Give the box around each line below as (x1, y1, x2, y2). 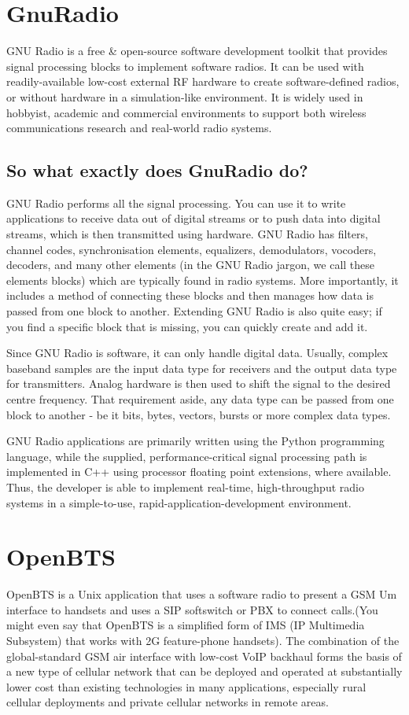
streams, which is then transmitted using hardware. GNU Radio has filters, (6, 226, 368, 242)
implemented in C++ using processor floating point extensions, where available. (6, 463, 392, 480)
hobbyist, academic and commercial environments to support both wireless (6, 104, 367, 120)
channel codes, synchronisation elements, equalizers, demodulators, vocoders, (6, 241, 377, 257)
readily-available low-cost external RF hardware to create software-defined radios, (6, 73, 400, 90)
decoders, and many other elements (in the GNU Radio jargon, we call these (6, 256, 375, 273)
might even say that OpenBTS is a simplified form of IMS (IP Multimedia (6, 617, 365, 633)
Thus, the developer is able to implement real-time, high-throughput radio (6, 478, 364, 495)
